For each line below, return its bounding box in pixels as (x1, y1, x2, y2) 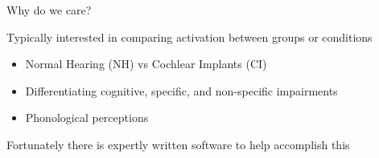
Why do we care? (6, 2, 92, 18)
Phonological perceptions (25, 109, 149, 126)
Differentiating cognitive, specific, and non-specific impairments (25, 82, 338, 99)
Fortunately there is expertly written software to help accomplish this (6, 136, 350, 152)
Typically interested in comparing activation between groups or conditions (6, 28, 373, 45)
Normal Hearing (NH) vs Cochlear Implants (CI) (25, 55, 267, 72)
